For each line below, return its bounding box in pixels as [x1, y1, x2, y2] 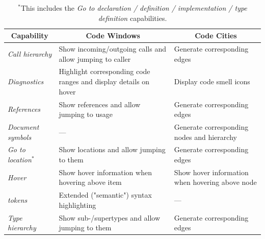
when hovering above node [174, 177, 257, 187]
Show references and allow [59, 99, 141, 109]
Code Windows [86, 30, 140, 41]
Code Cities [195, 30, 237, 41]
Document [8, 121, 39, 132]
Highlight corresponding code [59, 66, 150, 77]
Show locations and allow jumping [59, 144, 166, 155]
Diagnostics [8, 76, 44, 87]
